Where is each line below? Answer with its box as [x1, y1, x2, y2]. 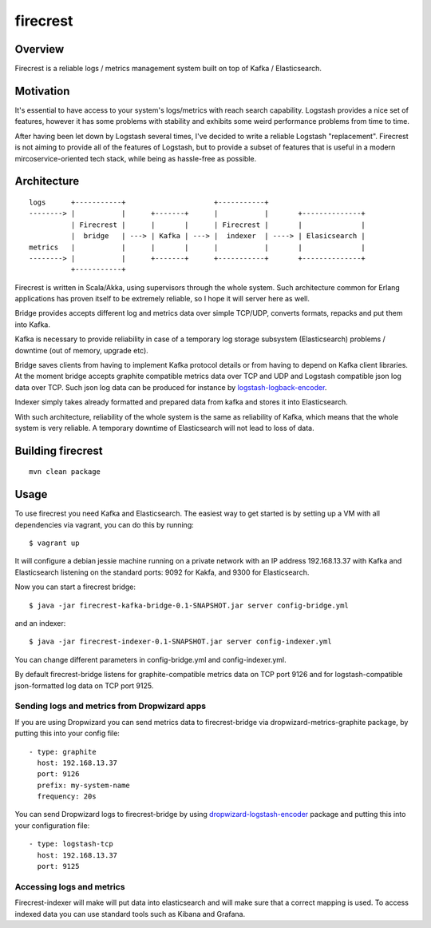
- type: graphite [29, 747, 97, 756]
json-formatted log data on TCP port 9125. [14, 680, 154, 691]
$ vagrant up [29, 539, 80, 548]
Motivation [14, 84, 70, 98]
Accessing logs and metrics [14, 881, 125, 892]
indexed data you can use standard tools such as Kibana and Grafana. [14, 909, 246, 918]
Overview [14, 42, 65, 56]
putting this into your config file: [14, 728, 120, 739]
